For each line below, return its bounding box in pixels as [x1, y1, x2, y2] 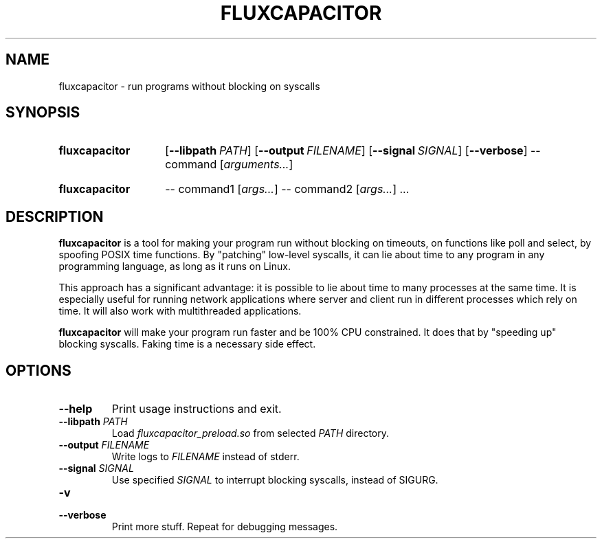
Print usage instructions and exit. [111, 402, 282, 416]
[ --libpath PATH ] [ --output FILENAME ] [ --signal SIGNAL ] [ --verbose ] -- [165, 144, 541, 158]
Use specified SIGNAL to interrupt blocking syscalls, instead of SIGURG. [111, 474, 438, 486]
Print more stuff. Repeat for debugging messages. [111, 521, 338, 533]
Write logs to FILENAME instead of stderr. [111, 451, 300, 463]
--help [58, 402, 93, 416]
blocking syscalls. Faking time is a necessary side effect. [58, 338, 316, 350]
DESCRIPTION [5, 207, 104, 225]
